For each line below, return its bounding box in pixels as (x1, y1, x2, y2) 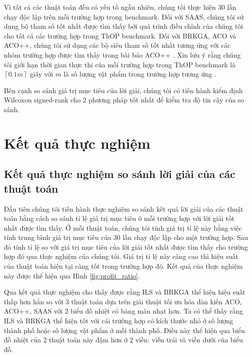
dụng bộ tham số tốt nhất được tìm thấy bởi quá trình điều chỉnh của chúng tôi (4, 21, 243, 31)
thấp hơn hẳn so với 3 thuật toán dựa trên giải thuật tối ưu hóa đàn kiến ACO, (4, 296, 242, 306)
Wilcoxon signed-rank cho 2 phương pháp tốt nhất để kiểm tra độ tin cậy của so (4, 95, 244, 105)
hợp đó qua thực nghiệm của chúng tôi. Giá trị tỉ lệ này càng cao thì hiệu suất (4, 251, 239, 261)
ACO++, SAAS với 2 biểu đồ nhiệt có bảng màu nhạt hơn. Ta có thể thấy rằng (4, 306, 243, 316)
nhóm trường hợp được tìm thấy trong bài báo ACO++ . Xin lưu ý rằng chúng (4, 49, 241, 59)
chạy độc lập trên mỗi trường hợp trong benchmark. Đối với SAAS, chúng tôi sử (4, 11, 244, 21)
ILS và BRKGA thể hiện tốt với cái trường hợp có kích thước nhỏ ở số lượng (4, 316, 234, 326)
